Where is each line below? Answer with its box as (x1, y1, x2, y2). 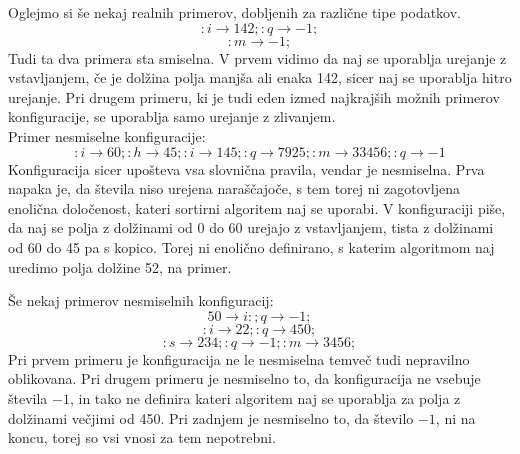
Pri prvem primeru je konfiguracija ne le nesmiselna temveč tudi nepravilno (8, 348, 470, 369)
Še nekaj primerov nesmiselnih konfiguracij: (8, 290, 274, 311)
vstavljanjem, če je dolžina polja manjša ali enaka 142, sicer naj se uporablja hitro (8, 67, 512, 88)
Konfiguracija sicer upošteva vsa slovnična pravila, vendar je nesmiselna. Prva (8, 158, 485, 179)
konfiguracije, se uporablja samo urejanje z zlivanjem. (8, 106, 336, 127)
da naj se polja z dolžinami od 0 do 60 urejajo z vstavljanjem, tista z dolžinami (8, 217, 494, 238)
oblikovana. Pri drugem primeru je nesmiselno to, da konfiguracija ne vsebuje (8, 368, 481, 389)
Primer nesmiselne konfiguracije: (8, 125, 206, 146)
